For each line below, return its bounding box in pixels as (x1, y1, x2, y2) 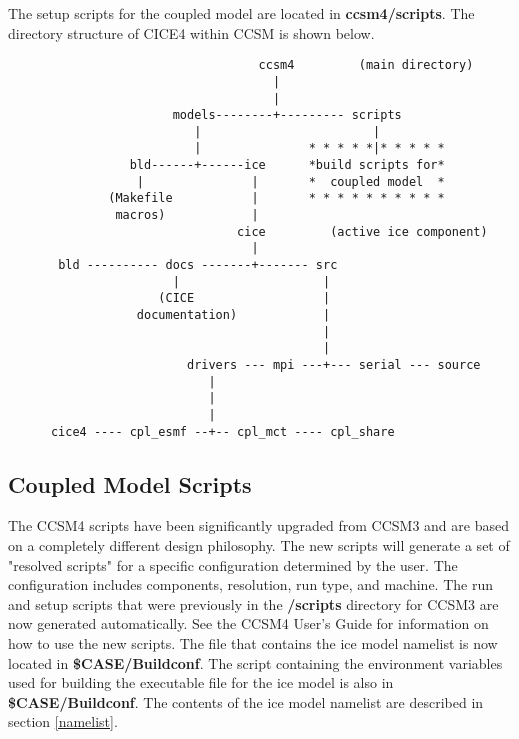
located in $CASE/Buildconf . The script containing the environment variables (8, 652, 503, 673)
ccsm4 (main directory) (258, 58, 474, 73)
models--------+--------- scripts (172, 108, 402, 123)
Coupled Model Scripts (8, 468, 252, 499)
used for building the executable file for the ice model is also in (8, 672, 394, 693)
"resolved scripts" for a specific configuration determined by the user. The (8, 554, 458, 575)
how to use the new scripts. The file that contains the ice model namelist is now (8, 633, 498, 654)
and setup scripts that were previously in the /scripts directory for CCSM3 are (8, 593, 499, 614)
